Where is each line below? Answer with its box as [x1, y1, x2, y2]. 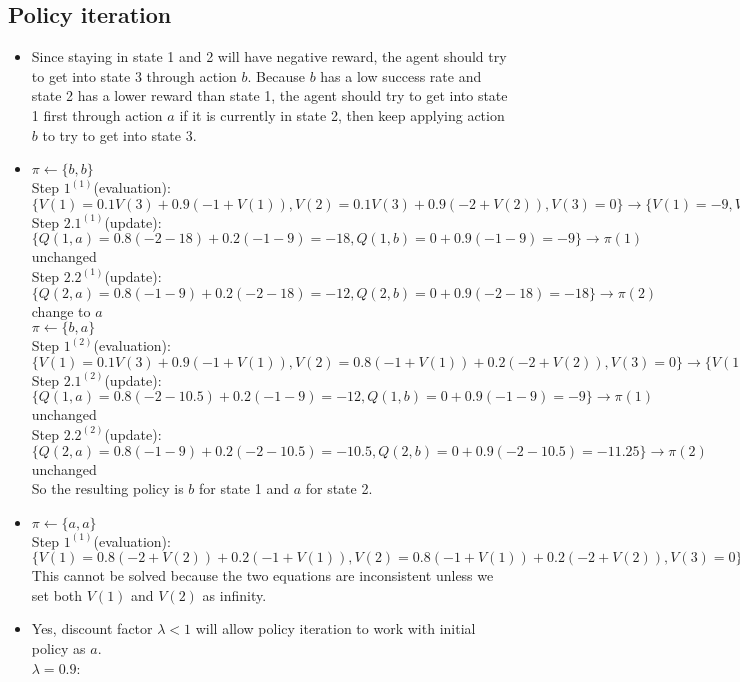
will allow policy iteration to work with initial [195, 618, 476, 639]
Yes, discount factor [31, 618, 153, 639]
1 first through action [31, 104, 163, 125]
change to [31, 300, 91, 321]
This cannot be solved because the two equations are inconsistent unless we [31, 565, 494, 586]
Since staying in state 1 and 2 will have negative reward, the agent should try [31, 46, 507, 67]
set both [31, 584, 83, 605]
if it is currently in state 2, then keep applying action [179, 104, 505, 125]
